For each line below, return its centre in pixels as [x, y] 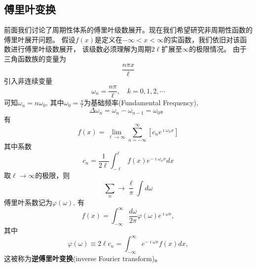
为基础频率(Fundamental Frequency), [141, 103]
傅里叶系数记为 [28, 202]
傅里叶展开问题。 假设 [40, 39]
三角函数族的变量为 [35, 58]
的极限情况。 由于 [218, 49]
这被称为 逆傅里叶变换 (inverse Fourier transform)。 [83, 258]
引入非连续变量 [28, 80]
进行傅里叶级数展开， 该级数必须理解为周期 [81, 49]
